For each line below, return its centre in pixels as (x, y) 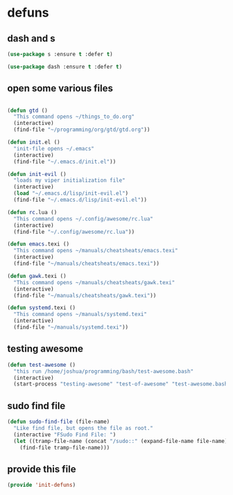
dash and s (31, 38)
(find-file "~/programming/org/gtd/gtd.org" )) (82, 130)
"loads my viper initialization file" (70, 181)
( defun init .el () (34, 142)
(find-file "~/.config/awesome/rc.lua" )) (74, 232)
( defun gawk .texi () (37, 276)
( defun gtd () (28, 110)
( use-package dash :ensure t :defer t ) (65, 67)
